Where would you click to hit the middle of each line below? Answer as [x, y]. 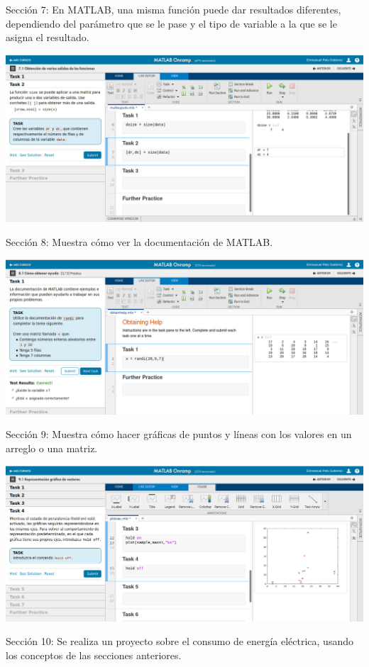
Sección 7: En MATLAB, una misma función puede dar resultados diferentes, [174, 9]
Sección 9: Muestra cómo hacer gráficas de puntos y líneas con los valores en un [179, 434]
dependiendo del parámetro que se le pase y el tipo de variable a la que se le [171, 23]
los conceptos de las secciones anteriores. [94, 655]
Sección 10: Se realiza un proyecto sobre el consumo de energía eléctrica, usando [180, 641]
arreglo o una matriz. [52, 448]
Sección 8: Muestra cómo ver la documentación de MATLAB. [139, 241]
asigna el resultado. [48, 37]
